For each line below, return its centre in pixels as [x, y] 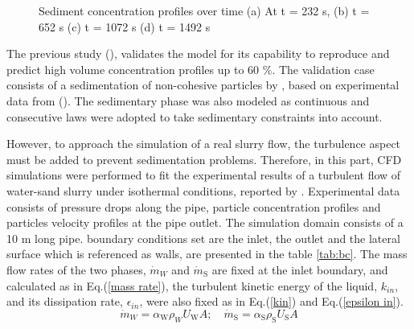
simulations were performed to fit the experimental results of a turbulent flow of [204, 175]
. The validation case [323, 69]
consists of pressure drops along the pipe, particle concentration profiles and [194, 206]
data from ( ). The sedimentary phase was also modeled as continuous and [188, 100]
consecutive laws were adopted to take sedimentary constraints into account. [195, 116]
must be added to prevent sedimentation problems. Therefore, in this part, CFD [204, 159]
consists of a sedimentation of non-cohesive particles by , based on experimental [203, 85]
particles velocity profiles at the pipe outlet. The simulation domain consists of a [205, 222]
